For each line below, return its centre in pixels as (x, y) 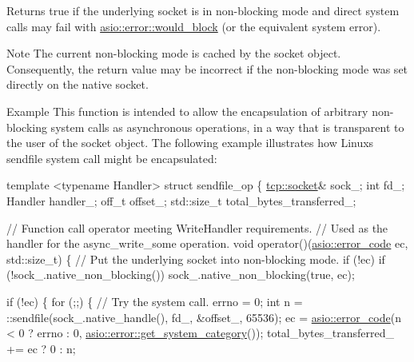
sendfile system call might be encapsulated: (112, 158)
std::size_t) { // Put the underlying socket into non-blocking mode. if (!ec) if (196, 259)
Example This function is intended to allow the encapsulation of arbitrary (187, 111)
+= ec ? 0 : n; (41, 348)
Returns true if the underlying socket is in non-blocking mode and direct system (203, 10)
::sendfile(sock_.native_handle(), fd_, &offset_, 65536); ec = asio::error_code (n (204, 317)
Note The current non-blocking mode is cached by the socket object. (174, 53)
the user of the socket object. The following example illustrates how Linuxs (190, 143)
